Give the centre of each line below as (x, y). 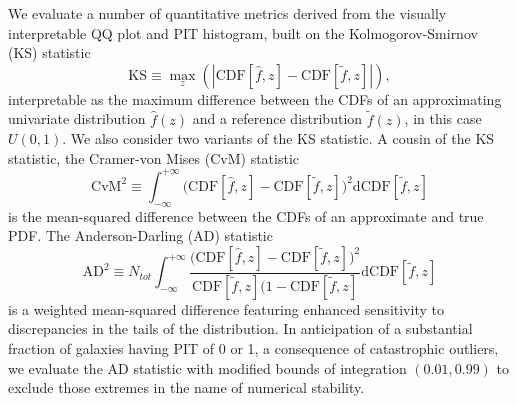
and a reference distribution (277, 118)
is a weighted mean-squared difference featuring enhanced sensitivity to (226, 308)
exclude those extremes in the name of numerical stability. (186, 387)
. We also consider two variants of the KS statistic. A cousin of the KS (278, 138)
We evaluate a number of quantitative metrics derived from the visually (227, 13)
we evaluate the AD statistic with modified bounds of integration (207, 367)
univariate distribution (77, 118)
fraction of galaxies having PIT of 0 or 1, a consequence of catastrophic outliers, (253, 347)
